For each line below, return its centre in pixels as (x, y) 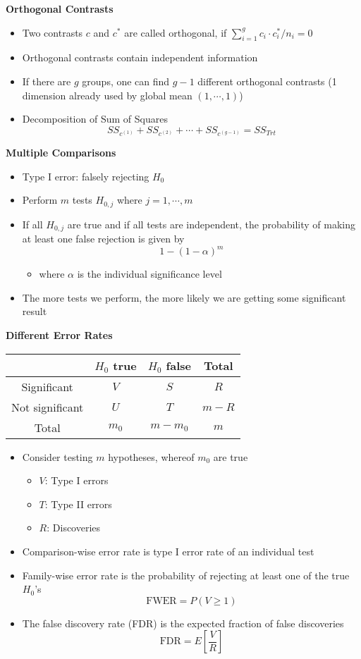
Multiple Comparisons (61, 152)
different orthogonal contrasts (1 (267, 81)
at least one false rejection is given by (103, 239)
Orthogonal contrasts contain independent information (140, 57)
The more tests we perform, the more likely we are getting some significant (184, 297)
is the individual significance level (149, 274)
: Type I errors (77, 480)
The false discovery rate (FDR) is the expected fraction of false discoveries (183, 623)
